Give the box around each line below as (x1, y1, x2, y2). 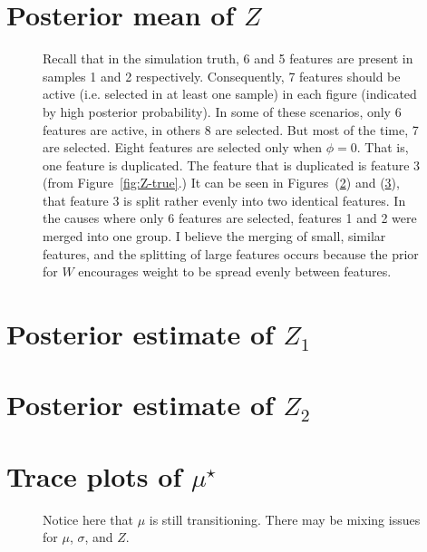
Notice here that (43, 509, 133, 528)
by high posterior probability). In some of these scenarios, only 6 (43, 102, 402, 121)
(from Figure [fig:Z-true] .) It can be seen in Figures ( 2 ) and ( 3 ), (43, 173, 400, 192)
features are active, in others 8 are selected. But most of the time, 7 (43, 120, 419, 139)
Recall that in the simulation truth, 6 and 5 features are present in (43, 49, 413, 68)
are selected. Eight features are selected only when (43, 138, 323, 157)
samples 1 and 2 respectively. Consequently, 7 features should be (43, 66, 401, 85)
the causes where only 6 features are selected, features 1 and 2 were (43, 208, 417, 228)
